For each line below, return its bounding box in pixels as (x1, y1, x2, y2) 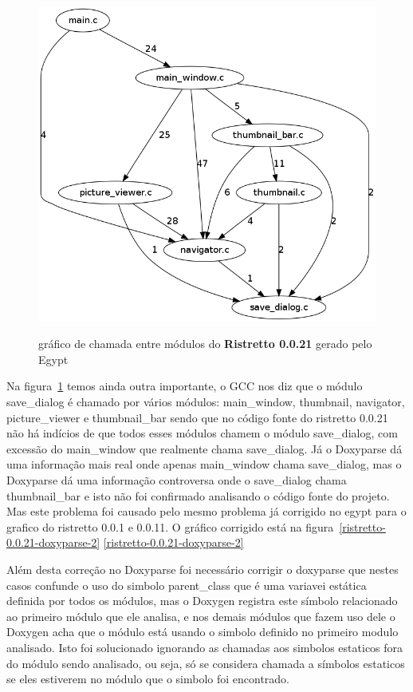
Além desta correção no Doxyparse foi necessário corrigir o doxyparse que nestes (6, 560, 399, 577)
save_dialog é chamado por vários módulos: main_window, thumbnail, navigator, (6, 393, 405, 410)
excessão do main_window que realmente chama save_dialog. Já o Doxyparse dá (6, 440, 403, 457)
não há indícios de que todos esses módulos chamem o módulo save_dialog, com (6, 425, 398, 441)
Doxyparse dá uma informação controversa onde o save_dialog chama (6, 471, 347, 488)
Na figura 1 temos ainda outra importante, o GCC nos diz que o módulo (6, 378, 363, 394)
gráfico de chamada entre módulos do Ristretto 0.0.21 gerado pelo (38, 335, 372, 352)
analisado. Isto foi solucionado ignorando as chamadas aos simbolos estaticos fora (6, 639, 403, 655)
